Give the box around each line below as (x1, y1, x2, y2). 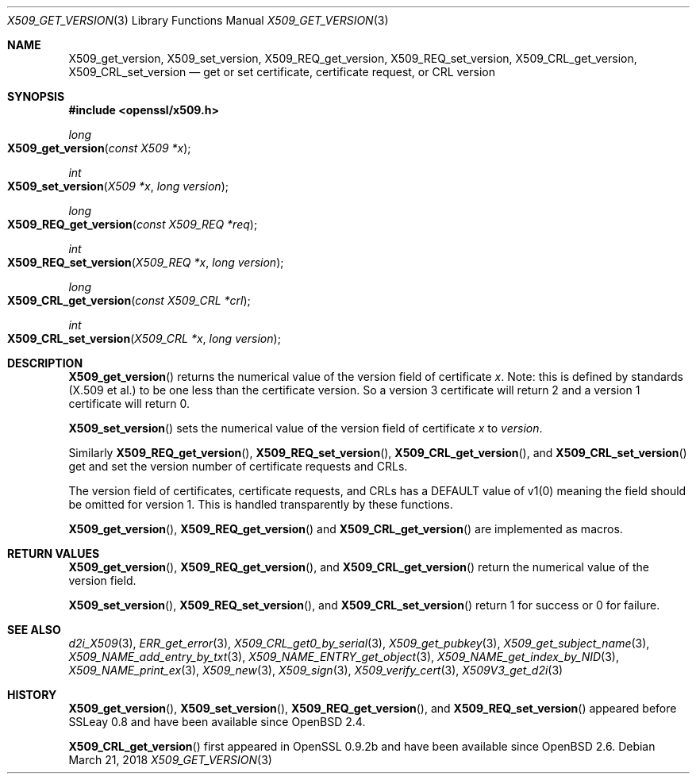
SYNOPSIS (7, 90, 65, 103)
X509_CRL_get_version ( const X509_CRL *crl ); (7, 294, 251, 307)
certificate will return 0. (68, 397, 190, 410)
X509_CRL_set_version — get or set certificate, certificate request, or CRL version (68, 65, 496, 79)
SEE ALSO (7, 623, 61, 636)
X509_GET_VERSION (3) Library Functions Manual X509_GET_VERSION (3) (7, 13, 389, 27)
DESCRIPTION (7, 356, 83, 370)
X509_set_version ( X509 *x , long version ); (7, 179, 229, 193)
